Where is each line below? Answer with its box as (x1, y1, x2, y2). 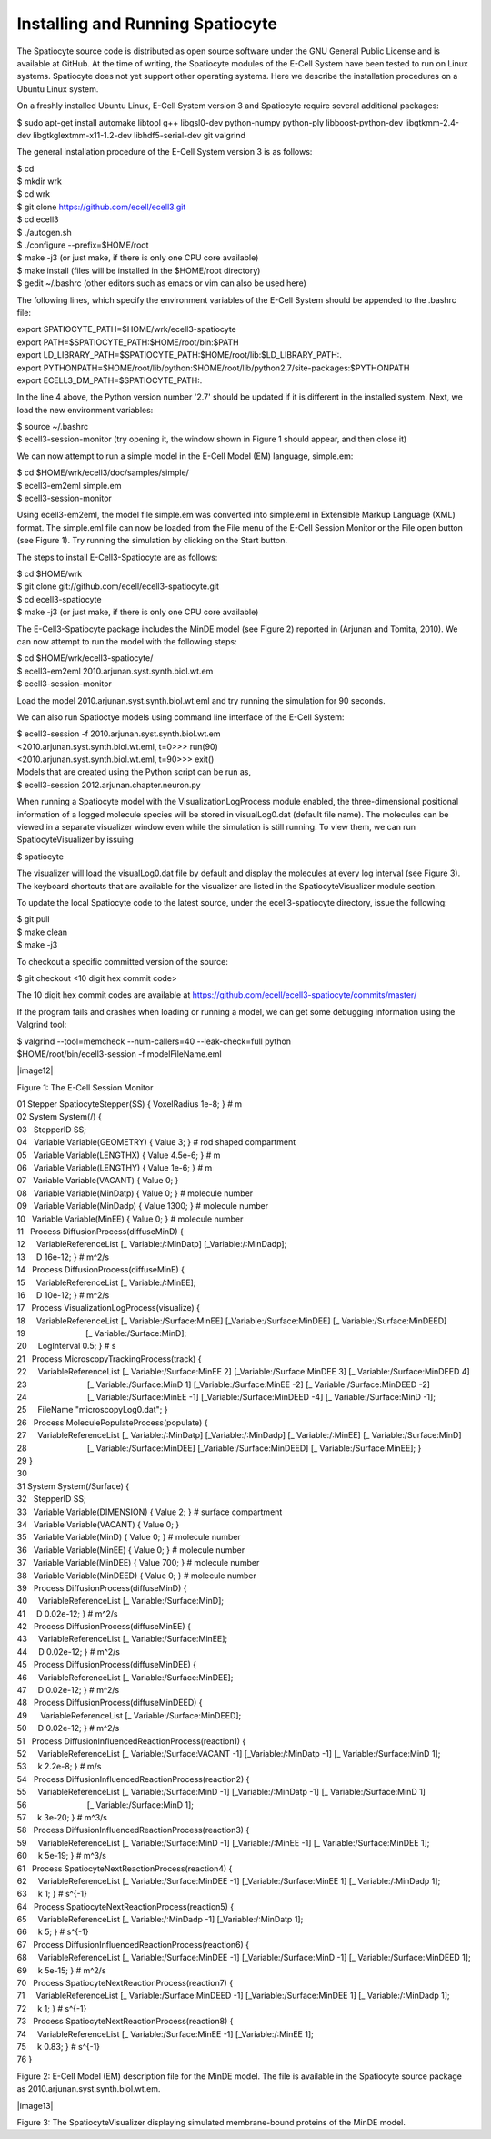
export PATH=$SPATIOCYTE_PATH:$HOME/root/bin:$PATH (16, 337, 240, 348)
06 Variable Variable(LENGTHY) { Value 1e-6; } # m (16, 1162, 213, 1173)
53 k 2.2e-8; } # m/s (16, 1761, 102, 1772)
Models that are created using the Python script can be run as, (16, 766, 252, 777)
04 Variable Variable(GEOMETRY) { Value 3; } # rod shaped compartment (16, 1137, 296, 1148)
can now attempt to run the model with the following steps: (16, 635, 237, 646)
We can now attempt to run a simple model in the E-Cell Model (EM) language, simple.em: (16, 451, 354, 461)
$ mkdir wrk (16, 176, 63, 187)
